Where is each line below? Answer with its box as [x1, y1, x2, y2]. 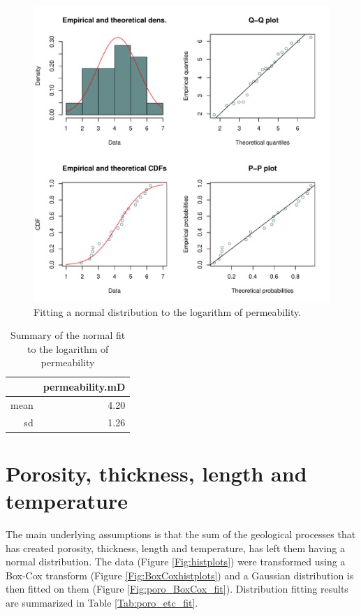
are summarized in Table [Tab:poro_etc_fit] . [6, 595, 198, 610]
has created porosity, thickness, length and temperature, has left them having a [6, 540, 345, 555]
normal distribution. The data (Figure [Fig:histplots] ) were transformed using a [6, 554, 346, 569]
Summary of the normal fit [10, 328, 126, 342]
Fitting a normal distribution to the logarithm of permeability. [34, 304, 302, 319]
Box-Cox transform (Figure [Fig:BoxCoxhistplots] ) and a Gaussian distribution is [6, 567, 354, 582]
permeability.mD [43, 379, 126, 393]
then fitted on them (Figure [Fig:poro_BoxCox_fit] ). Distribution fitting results [6, 581, 348, 596]
